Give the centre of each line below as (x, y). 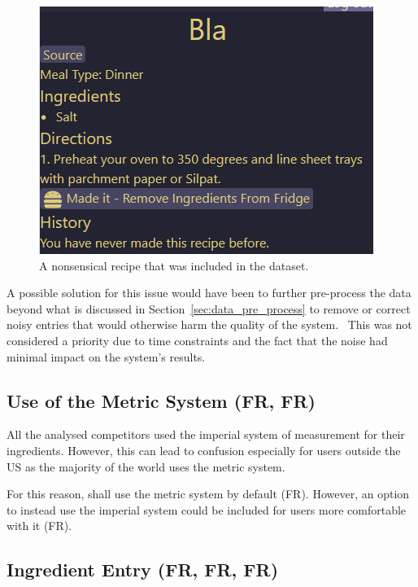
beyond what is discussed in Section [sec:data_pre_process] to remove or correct (209, 308)
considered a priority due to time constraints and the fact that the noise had (197, 340)
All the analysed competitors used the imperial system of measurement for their (206, 434)
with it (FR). (39, 526)
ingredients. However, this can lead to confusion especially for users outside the (204, 450)
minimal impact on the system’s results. (106, 356)
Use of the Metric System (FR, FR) (161, 400)
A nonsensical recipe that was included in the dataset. (174, 265)
